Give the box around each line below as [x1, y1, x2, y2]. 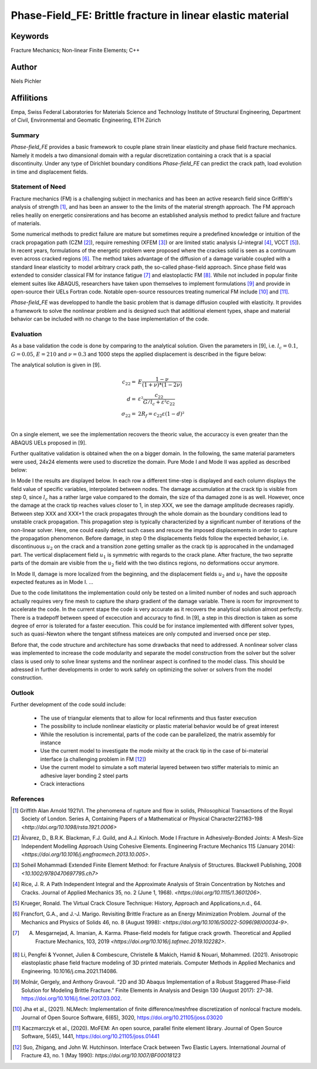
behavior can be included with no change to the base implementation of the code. [11, 315, 210, 323]
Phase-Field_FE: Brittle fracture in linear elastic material [11, 9, 289, 22]
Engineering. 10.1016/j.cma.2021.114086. [21, 967, 118, 974]
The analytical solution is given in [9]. [11, 362, 102, 369]
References [11, 794, 45, 803]
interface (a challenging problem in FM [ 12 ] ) [40, 756, 147, 763]
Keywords [11, 31, 49, 41]
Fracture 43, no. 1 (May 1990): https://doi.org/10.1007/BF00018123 [21, 1052, 181, 1059]
